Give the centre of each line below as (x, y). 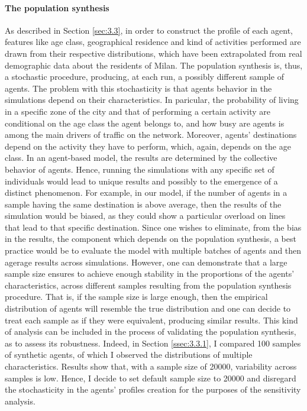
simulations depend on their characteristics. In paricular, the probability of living (152, 100)
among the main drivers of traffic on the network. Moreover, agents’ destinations (151, 135)
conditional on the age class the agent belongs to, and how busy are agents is (145, 123)
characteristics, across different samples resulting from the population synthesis (148, 285)
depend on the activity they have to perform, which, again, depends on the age (148, 146)
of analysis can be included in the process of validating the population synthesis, (151, 331)
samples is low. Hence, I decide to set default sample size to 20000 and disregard (151, 378)
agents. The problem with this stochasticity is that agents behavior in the (138, 88)
